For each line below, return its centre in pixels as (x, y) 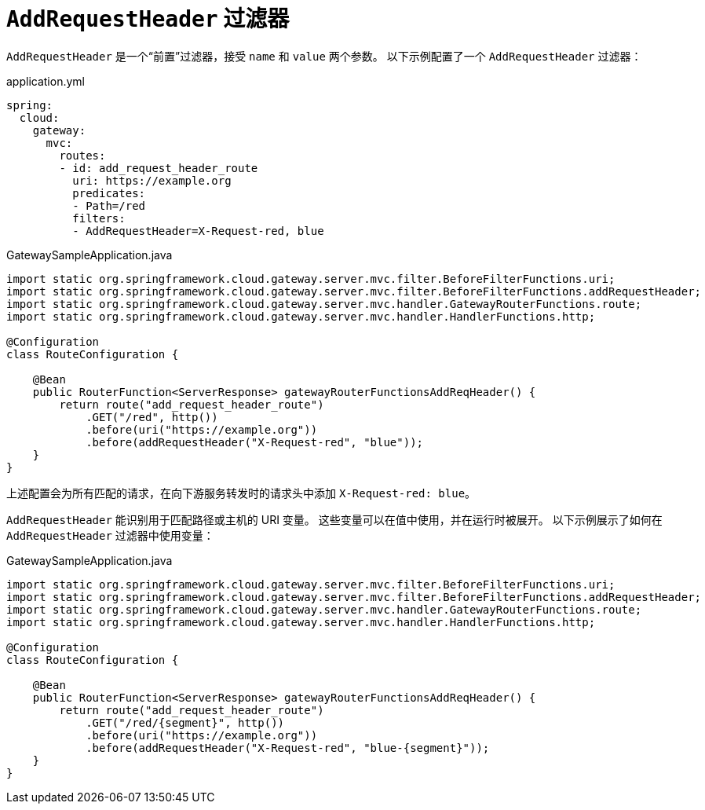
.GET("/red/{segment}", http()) (185, 722)
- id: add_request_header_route (159, 168)
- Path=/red (109, 205)
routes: (82, 155)
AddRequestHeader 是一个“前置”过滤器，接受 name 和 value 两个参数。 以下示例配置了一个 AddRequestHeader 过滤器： (324, 56)
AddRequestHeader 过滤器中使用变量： (110, 535)
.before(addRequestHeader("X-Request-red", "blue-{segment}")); (288, 748)
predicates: (109, 193)
